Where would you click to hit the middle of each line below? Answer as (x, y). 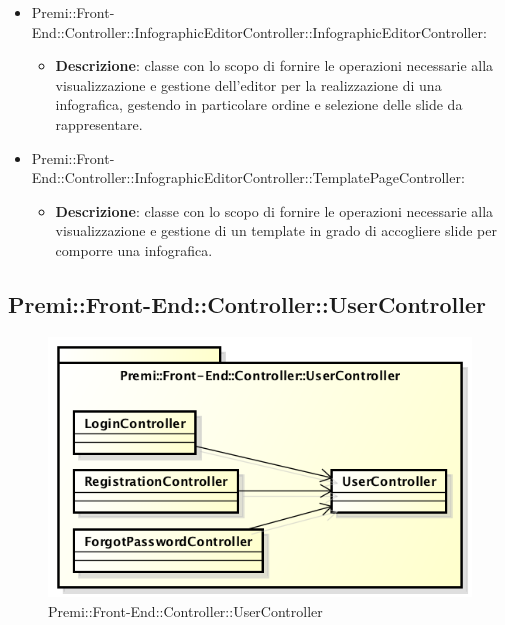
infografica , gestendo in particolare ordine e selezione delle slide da (259, 104)
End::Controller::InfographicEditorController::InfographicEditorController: (259, 31)
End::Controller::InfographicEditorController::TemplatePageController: (248, 177)
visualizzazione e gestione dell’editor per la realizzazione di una (248, 84)
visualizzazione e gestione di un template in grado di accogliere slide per (276, 230)
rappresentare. (99, 123)
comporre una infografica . (134, 249)
